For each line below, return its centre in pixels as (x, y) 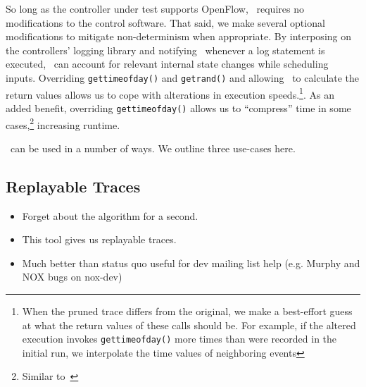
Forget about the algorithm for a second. (110, 215)
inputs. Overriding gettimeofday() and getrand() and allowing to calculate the (183, 77)
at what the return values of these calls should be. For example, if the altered (189, 325)
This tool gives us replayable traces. (99, 239)
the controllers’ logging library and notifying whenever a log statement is (165, 50)
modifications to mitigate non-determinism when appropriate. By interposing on (179, 36)
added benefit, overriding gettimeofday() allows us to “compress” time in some (178, 107)
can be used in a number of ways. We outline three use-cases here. (153, 148)
